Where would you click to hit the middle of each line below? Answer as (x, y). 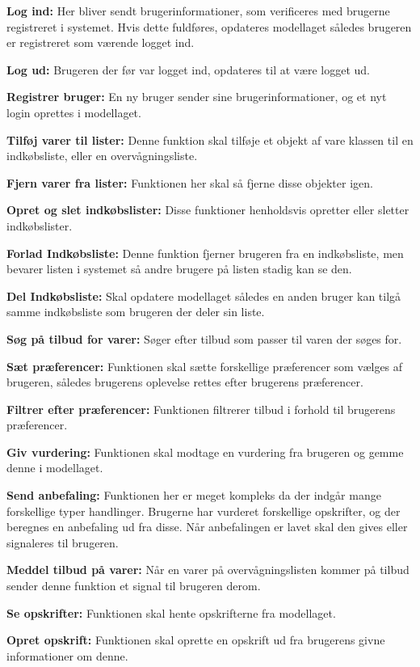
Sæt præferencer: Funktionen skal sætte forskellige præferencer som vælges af (205, 366)
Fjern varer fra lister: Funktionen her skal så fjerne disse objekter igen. (190, 182)
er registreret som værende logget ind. (101, 42)
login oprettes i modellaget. (74, 112)
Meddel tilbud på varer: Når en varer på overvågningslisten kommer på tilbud (208, 570)
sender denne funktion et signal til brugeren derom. (134, 586)
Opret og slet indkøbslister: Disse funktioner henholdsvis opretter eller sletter (208, 210)
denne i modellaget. (55, 468)
